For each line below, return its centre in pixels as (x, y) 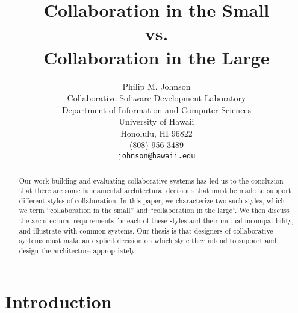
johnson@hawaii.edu (157, 156)
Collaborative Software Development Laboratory (157, 98)
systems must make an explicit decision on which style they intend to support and (148, 240)
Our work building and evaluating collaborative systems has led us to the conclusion (151, 180)
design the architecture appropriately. (78, 251)
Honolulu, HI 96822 (157, 133)
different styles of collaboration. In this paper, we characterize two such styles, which (152, 200)
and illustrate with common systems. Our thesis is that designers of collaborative (146, 230)
